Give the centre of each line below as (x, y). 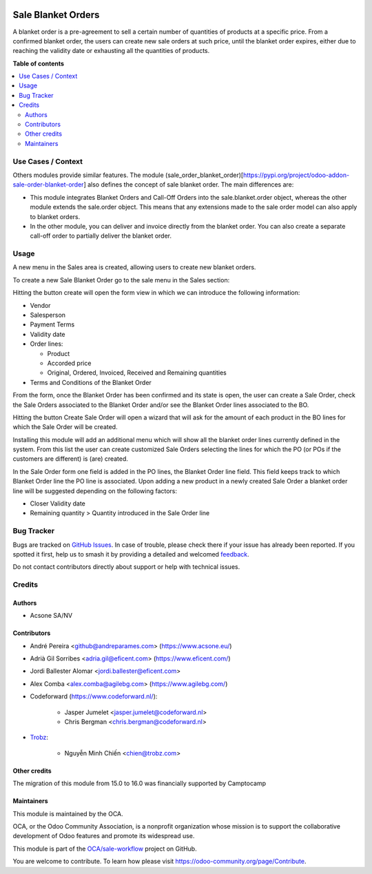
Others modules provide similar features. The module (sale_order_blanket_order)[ (128, 175)
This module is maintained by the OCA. (68, 813)
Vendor (40, 305)
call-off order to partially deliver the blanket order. (101, 236)
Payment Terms (52, 324)
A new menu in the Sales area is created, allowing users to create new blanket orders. (134, 267)
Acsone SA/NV (51, 616)
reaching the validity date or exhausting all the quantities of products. (111, 51)
